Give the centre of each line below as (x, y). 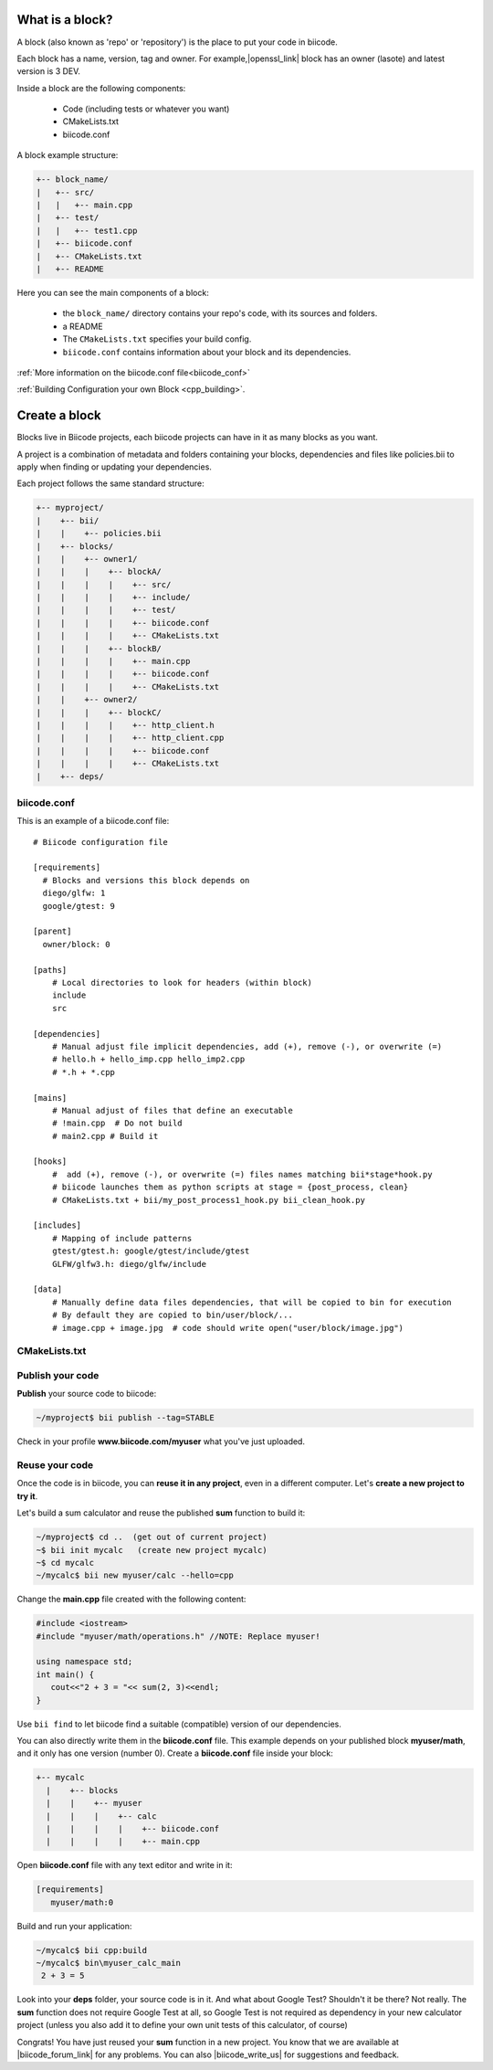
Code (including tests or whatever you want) (146, 109)
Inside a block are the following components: (101, 88)
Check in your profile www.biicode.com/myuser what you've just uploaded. (161, 1442)
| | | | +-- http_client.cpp (130, 738)
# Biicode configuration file (101, 842)
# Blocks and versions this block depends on (146, 880)
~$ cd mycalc (65, 1563)
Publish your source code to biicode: (87, 1394)
